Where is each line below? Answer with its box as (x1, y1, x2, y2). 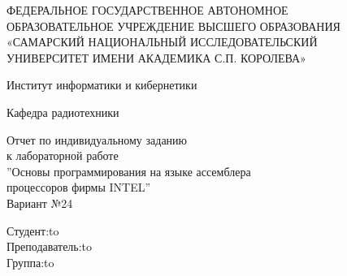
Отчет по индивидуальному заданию (7, 131, 188, 148)
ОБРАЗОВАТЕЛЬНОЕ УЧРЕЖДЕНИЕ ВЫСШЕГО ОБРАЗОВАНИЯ (7, 17, 340, 34)
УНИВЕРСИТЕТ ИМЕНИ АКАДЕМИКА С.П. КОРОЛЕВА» (7, 49, 306, 66)
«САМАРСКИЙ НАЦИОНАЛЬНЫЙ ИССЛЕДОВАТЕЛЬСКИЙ (7, 33, 318, 50)
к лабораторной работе (7, 147, 119, 164)
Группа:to (7, 253, 54, 270)
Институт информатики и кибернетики (7, 76, 197, 93)
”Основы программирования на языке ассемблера (7, 162, 251, 179)
